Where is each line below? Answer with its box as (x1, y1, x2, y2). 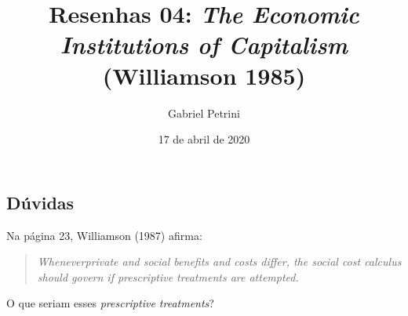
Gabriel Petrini (168, 104, 240, 121)
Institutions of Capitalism (60, 28, 348, 61)
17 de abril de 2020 (158, 131, 250, 147)
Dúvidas (6, 190, 75, 214)
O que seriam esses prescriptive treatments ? (6, 295, 214, 311)
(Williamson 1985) (102, 59, 306, 91)
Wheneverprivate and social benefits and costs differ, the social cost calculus (37, 253, 402, 270)
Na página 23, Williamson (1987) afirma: (6, 227, 202, 243)
